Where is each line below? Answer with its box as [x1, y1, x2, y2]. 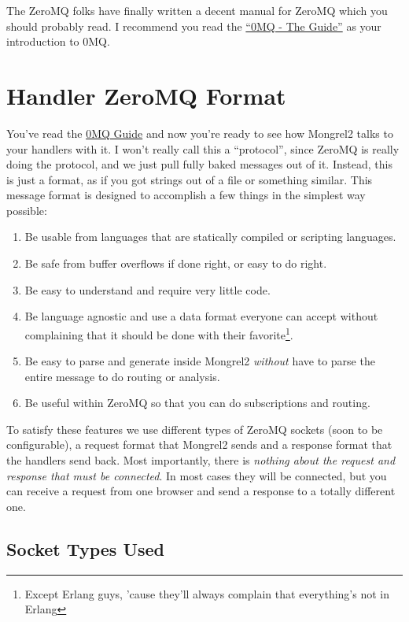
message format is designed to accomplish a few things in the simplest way [6, 187, 366, 203]
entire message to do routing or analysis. [24, 368, 220, 384]
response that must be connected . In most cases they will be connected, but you [6, 467, 387, 483]
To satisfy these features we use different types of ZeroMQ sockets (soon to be [6, 420, 383, 437]
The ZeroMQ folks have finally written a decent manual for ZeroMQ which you [6, 2, 388, 18]
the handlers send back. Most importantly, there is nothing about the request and [6, 452, 396, 468]
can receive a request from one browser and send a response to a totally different [6, 483, 396, 499]
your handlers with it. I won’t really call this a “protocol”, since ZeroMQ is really [6, 140, 400, 157]
